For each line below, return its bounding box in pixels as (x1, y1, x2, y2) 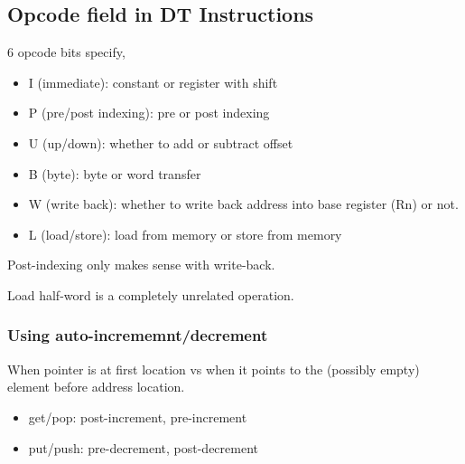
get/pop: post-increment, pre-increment (28, 407, 247, 426)
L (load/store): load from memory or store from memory (28, 224, 342, 243)
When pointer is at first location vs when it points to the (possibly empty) (7, 359, 420, 378)
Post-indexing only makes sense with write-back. (7, 255, 275, 274)
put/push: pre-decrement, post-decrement (28, 438, 259, 457)
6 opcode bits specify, (7, 43, 126, 62)
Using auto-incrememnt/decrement (7, 324, 268, 346)
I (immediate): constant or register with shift (28, 72, 278, 91)
